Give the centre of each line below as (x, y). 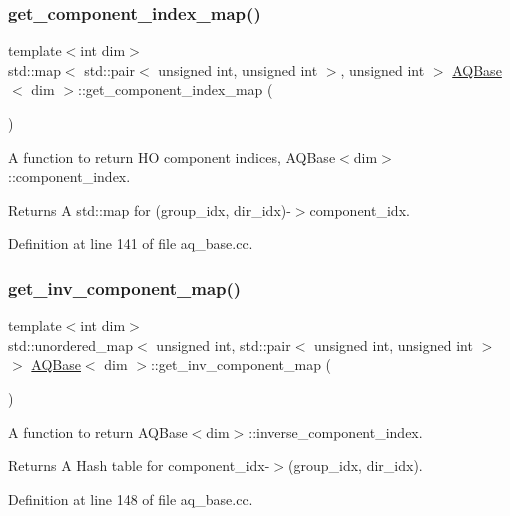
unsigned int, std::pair (223, 344)
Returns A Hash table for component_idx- (139, 465)
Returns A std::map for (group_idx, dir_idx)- (149, 209)
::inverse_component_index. (335, 431)
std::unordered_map (71, 344)
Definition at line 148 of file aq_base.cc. (130, 498)
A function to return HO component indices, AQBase (172, 156)
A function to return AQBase (98, 431)
